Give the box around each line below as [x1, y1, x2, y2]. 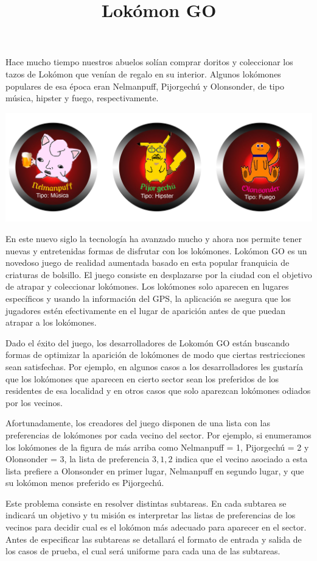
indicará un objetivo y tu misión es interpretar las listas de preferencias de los [5, 509, 296, 521]
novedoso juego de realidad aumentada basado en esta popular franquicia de [5, 256, 290, 269]
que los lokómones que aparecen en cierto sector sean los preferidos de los [5, 372, 279, 385]
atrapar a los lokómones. [5, 316, 97, 329]
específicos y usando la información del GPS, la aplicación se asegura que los [5, 291, 291, 304]
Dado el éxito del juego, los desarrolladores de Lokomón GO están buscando [5, 336, 290, 349]
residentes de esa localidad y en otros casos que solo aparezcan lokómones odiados [5, 384, 311, 397]
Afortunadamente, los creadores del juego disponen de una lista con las [5, 416, 270, 429]
